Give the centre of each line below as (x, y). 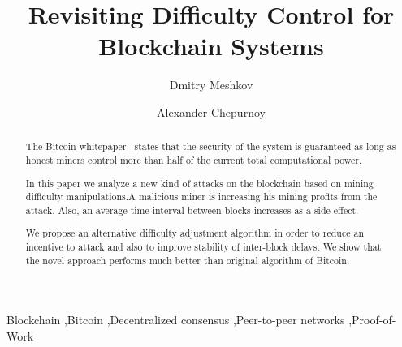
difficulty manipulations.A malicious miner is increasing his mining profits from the (201, 197)
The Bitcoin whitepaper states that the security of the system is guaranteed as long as (211, 146)
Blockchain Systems (211, 46)
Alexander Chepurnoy (211, 111)
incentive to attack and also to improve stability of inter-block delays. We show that (203, 247)
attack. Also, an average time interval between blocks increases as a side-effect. (192, 210)
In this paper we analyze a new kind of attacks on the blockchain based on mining (199, 183)
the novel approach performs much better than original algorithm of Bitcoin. (188, 260)
